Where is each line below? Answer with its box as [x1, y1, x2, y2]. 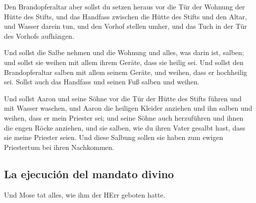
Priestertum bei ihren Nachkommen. [4, 141, 114, 152]
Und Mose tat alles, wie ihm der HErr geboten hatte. [4, 189, 165, 200]
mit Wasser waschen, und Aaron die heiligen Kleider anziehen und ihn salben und [4, 103, 253, 113]
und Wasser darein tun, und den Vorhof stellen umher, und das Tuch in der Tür [4, 21, 247, 31]
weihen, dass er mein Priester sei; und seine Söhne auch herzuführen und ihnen [4, 112, 244, 123]
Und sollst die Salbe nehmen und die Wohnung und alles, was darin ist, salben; [4, 47, 244, 58]
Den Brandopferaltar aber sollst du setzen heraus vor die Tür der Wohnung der [4, 1, 245, 11]
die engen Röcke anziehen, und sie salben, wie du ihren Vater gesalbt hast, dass [4, 122, 246, 133]
